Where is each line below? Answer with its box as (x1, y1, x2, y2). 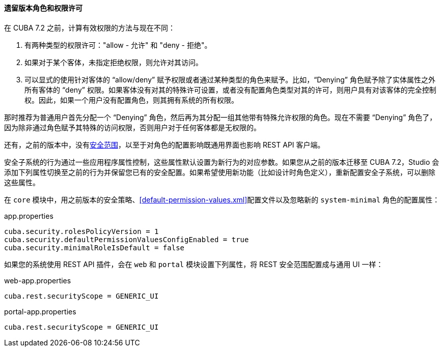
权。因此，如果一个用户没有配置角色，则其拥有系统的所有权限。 (24, 95, 238, 104)
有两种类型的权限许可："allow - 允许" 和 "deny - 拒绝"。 (24, 40, 212, 49)
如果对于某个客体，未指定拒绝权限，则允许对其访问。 (24, 57, 203, 67)
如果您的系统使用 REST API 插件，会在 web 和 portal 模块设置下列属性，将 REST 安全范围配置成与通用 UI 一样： (4, 259, 383, 269)
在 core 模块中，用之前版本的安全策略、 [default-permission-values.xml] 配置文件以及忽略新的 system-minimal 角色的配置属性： (4, 195, 440, 204)
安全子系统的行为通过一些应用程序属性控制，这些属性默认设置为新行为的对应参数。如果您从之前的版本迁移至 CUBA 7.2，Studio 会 (4, 157, 439, 166)
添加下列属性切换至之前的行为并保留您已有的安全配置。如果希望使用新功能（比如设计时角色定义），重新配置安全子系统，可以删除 (4, 167, 435, 177)
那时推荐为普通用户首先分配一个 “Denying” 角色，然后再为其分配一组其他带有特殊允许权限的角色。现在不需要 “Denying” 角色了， (4, 112, 437, 122)
